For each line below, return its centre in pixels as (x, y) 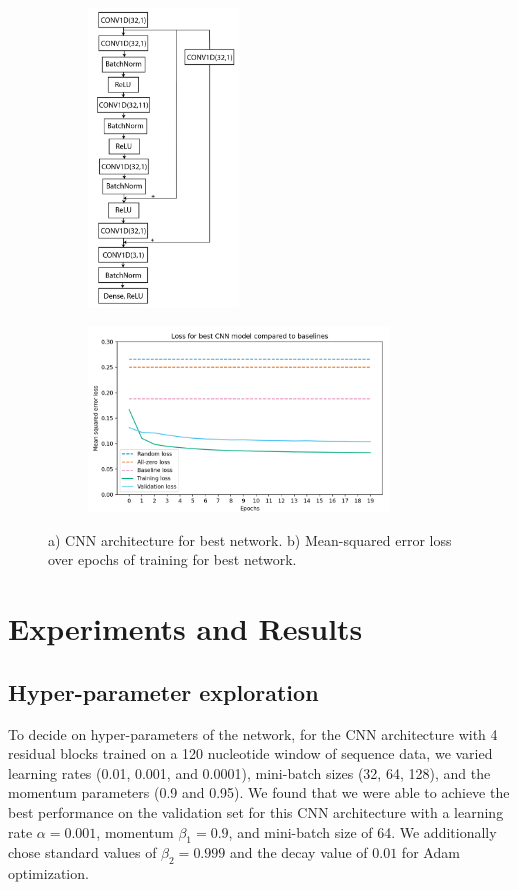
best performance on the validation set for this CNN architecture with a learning (256, 811)
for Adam (430, 852)
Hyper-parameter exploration (163, 691)
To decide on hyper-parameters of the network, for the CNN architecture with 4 (253, 733)
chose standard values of (82, 852)
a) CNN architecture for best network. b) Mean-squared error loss (250, 539)
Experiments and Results (185, 628)
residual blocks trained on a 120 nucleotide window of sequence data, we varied (250, 753)
